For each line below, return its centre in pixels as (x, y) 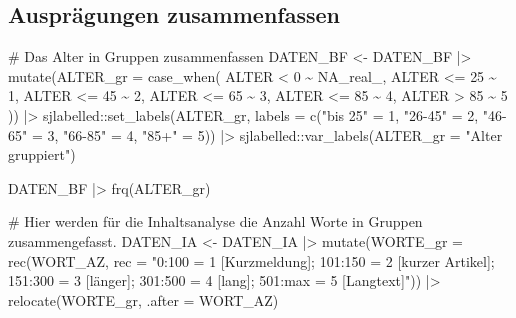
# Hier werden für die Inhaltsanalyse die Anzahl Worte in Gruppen (215, 221)
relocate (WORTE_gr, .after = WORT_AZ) (143, 299)
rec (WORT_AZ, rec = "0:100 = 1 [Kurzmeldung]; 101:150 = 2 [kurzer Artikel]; (251, 260)
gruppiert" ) (42, 154)
